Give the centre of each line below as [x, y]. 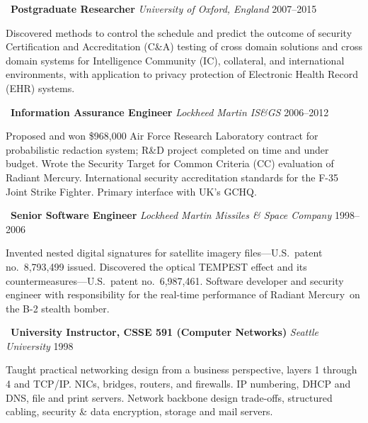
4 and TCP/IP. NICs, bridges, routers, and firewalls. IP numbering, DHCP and [178, 384]
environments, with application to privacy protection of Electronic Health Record [182, 74]
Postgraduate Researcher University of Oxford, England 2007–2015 [164, 9]
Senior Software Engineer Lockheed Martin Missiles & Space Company [171, 215]
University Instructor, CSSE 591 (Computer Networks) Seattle [165, 332]
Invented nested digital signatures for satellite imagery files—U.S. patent [164, 253]
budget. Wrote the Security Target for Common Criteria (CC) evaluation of [170, 163]
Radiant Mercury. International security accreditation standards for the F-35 [172, 177]
